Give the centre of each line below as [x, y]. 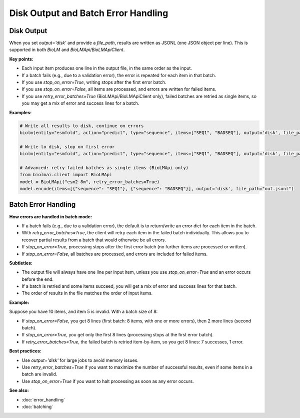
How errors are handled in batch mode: [51, 217]
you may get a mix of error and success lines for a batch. [80, 103]
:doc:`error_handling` [43, 399]
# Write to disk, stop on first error [67, 147]
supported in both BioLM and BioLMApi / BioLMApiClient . [67, 50]
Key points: [21, 59]
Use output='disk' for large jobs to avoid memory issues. [80, 360]
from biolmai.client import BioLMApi [66, 175]
